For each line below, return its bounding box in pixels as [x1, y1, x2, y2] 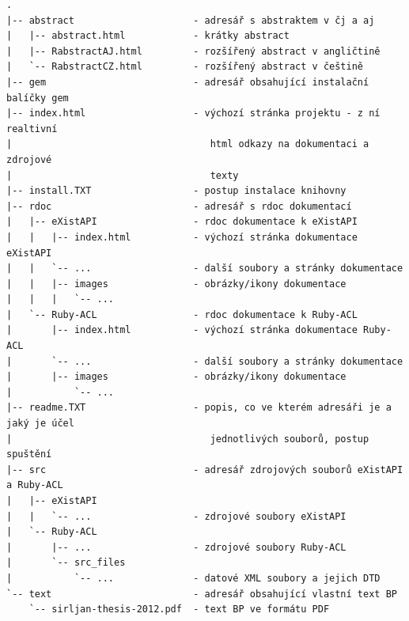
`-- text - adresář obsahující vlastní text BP [6, 588, 397, 600]
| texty [6, 169, 239, 181]
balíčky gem [6, 92, 69, 104]
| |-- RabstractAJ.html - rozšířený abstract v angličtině [6, 45, 381, 57]
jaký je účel [6, 418, 74, 430]
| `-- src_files [6, 557, 126, 569]
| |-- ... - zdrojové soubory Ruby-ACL [6, 541, 347, 553]
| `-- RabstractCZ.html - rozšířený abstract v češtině [6, 61, 364, 73]
